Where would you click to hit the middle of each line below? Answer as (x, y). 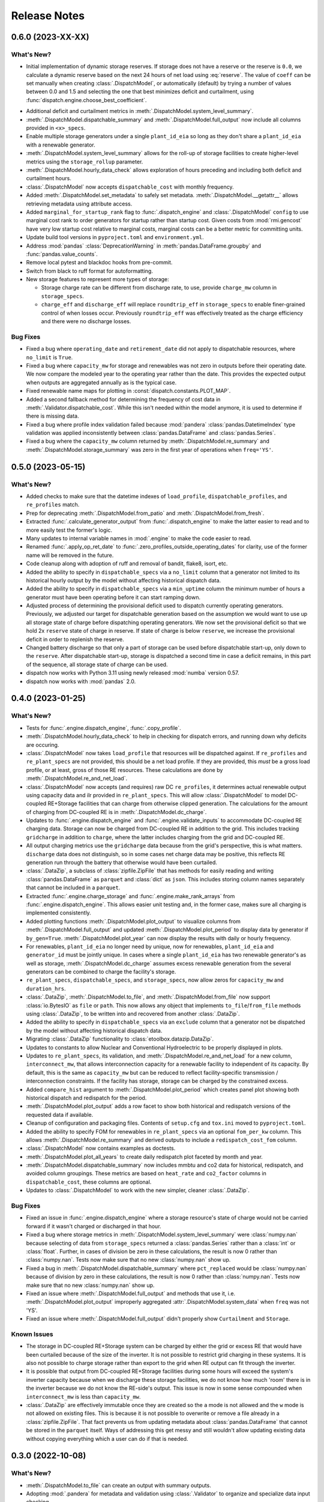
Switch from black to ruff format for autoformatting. (89, 271)
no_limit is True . (49, 357)
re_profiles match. (53, 505)
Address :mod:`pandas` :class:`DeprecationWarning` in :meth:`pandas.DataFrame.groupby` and (143, 246)
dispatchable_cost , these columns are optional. (89, 1182)
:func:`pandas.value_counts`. (62, 254)
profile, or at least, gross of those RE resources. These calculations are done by (124, 770)
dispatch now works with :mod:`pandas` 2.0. (81, 681)
